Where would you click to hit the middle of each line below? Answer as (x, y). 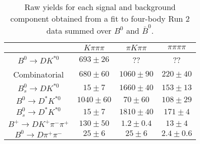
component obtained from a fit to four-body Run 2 (100, 18)
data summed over (79, 30)
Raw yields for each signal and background (100, 7)
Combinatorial (39, 74)
